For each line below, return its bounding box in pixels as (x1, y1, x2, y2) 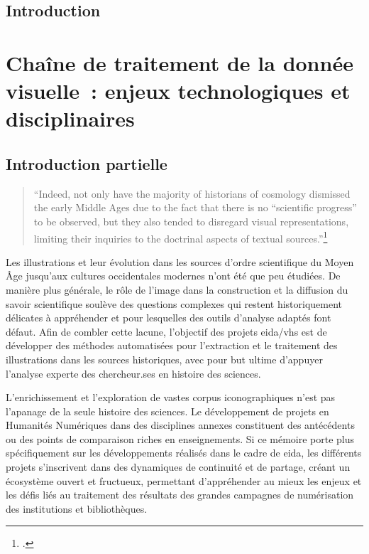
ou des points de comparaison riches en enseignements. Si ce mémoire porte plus (6, 431, 355, 446)
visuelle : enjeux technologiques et (6, 76, 351, 105)
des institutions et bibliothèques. (6, 501, 148, 516)
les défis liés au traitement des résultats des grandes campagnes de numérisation (6, 487, 354, 502)
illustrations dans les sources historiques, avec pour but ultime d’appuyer (6, 351, 323, 366)
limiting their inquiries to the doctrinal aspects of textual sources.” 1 (33, 228, 328, 245)
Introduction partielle (6, 152, 167, 174)
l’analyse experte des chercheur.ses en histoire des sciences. (6, 366, 261, 380)
